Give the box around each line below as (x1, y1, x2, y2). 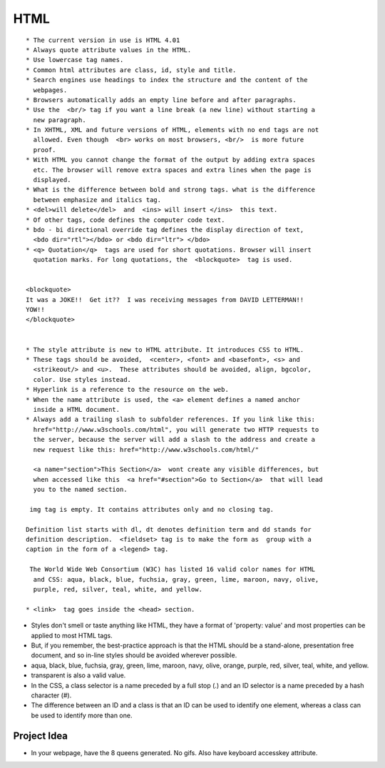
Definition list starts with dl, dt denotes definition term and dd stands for (26, 525, 312, 533)
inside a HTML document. (33, 405, 120, 413)
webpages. (33, 86, 68, 94)
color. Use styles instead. (33, 375, 132, 383)
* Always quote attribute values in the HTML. (26, 46, 192, 54)
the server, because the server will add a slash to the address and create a (33, 435, 316, 444)
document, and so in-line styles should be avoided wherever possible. (31, 651, 237, 660)
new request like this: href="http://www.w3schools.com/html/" (33, 445, 260, 453)
